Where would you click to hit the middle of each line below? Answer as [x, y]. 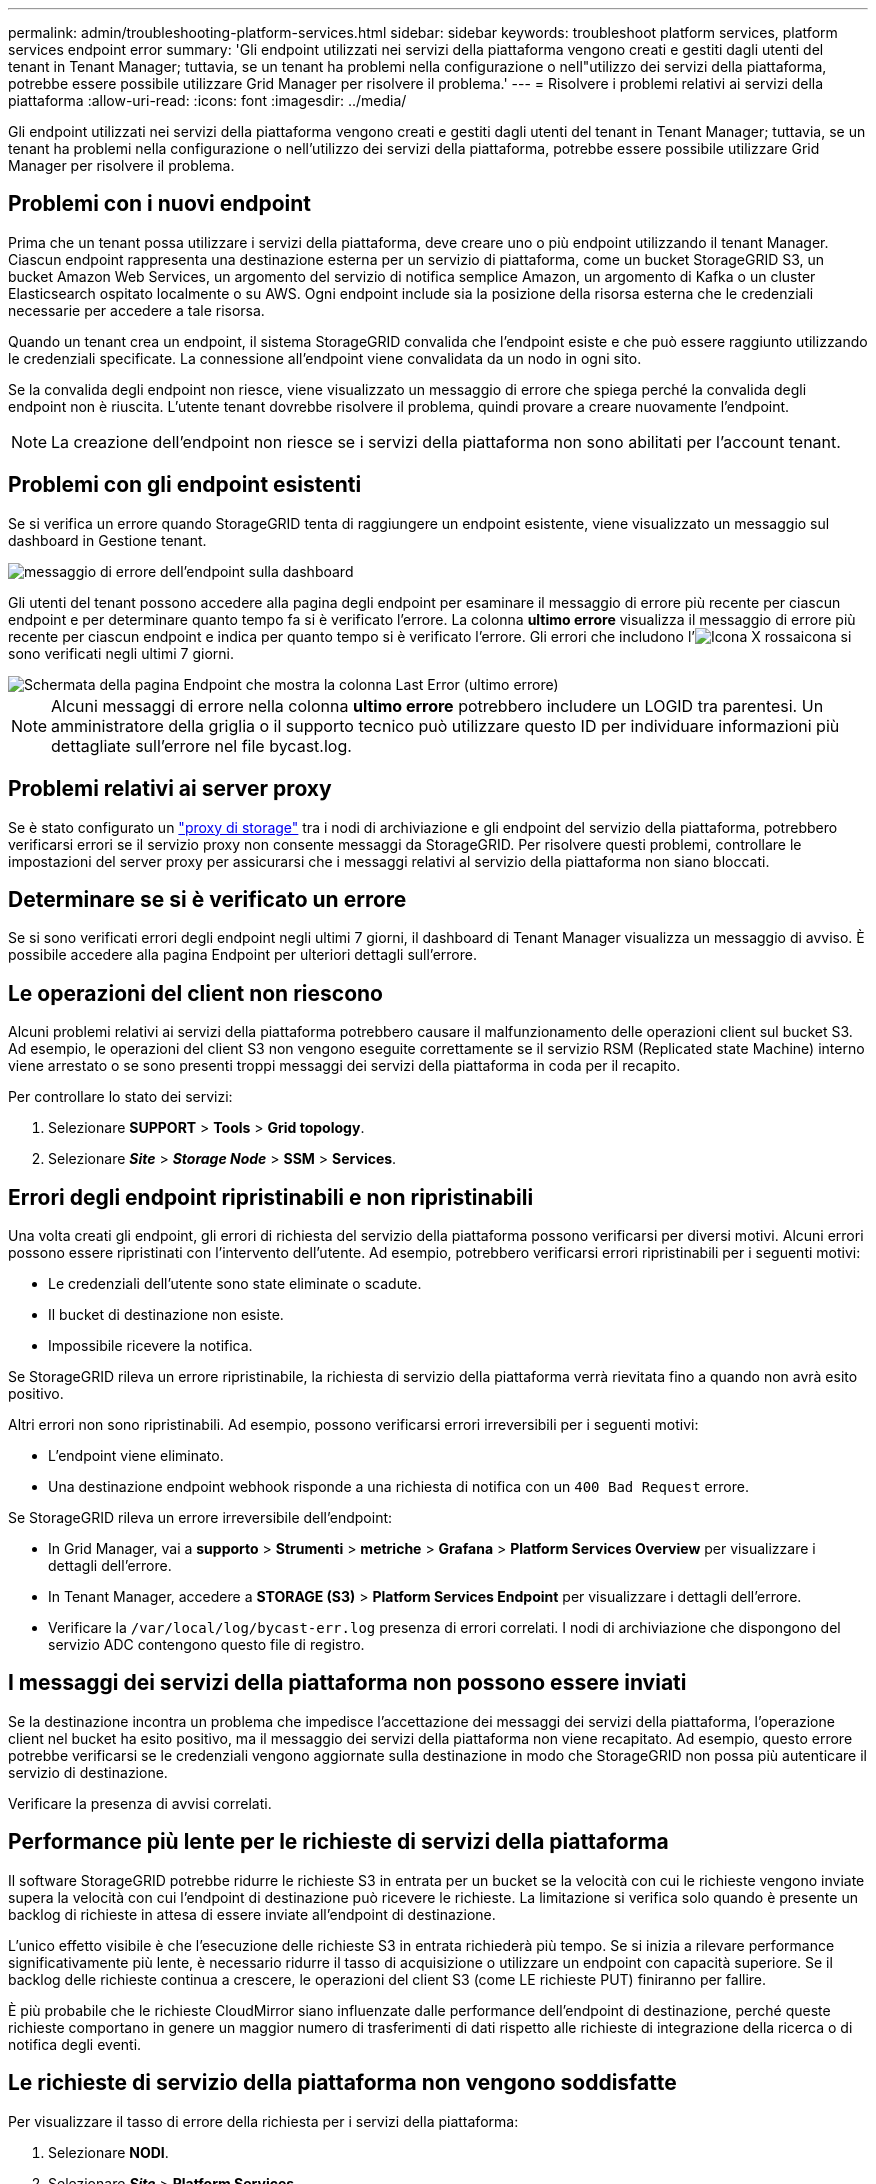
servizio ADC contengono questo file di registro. [206, 1645]
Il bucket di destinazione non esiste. [166, 1315]
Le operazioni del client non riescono [195, 993]
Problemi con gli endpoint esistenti [185, 485]
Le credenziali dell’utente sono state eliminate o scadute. [235, 1284]
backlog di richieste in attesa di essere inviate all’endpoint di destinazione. [252, 1914]
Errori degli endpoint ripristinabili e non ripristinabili [271, 1197]
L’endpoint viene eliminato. [136, 1456]
